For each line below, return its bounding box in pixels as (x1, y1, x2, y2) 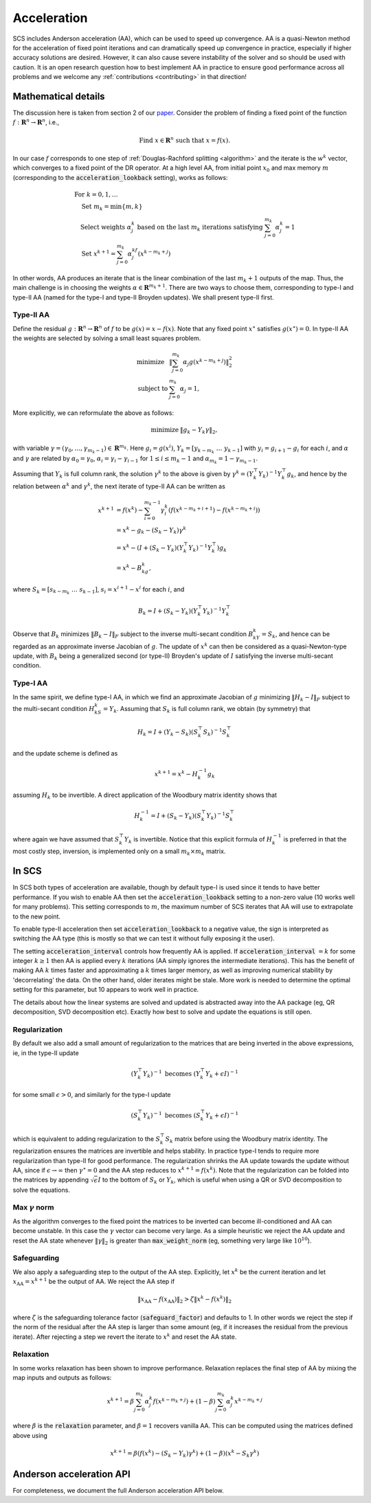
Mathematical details (12, 90, 106, 102)
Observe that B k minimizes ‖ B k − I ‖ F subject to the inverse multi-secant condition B (12, 629, 254, 640)
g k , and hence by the (286, 470, 347, 479)
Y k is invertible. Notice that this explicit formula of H (124, 835, 273, 845)
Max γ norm (12, 1203, 54, 1212)
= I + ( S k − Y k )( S (150, 812, 202, 822)
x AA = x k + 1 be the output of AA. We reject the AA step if (12, 1276, 175, 1287)
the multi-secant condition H (12, 704, 95, 712)
